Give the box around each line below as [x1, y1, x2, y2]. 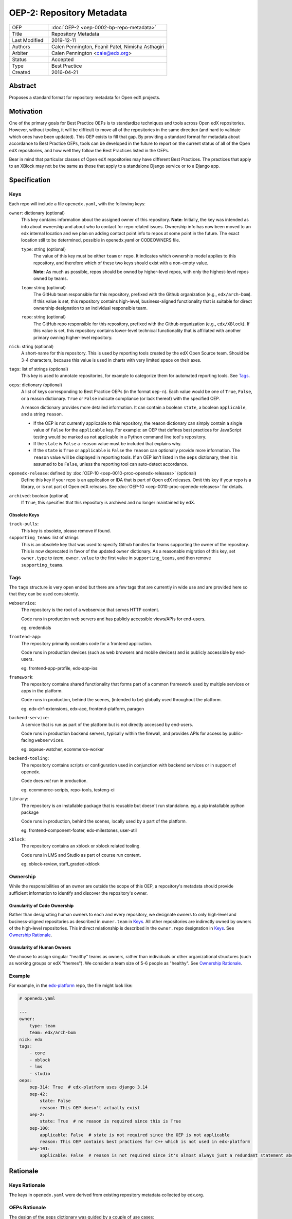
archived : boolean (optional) [9, 492, 69, 498]
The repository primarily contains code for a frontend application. [21, 640, 153, 646]
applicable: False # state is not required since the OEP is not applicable [39, 1132, 230, 1138]
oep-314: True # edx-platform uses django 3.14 [29, 1084, 148, 1090]
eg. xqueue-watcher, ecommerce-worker [21, 746, 104, 752]
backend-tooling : [9, 755, 49, 761]
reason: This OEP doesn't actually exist [39, 1105, 140, 1110]
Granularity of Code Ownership [9, 903, 74, 908]
